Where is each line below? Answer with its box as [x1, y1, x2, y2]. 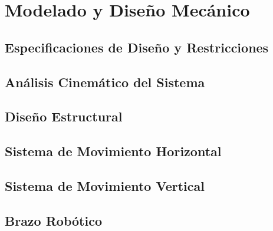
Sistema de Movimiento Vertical [5, 176, 205, 194]
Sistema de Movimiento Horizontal [5, 142, 222, 160]
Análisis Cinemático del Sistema [5, 72, 205, 91]
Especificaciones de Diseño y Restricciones [5, 38, 269, 56]
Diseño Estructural [5, 107, 123, 126]
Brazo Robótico [5, 211, 102, 229]
